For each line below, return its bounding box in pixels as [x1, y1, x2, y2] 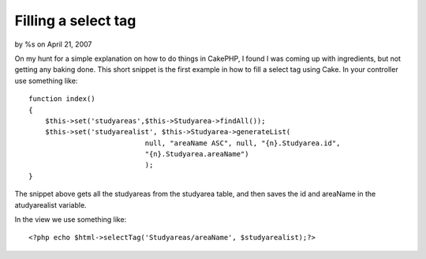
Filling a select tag [14, 12, 136, 29]
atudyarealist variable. [14, 200, 87, 209]
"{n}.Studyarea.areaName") [144, 150, 249, 159]
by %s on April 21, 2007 [14, 39, 92, 49]
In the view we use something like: [14, 215, 127, 224]
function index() [28, 95, 95, 103]
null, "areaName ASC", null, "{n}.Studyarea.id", [144, 138, 341, 148]
